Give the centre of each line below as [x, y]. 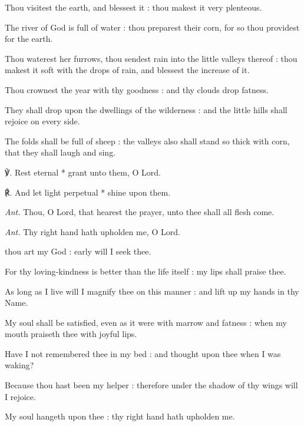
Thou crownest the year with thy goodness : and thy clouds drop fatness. [137, 89]
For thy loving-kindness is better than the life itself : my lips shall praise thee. [146, 271]
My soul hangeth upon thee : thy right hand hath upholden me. [120, 416]
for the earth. [29, 39]
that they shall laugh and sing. [60, 152]
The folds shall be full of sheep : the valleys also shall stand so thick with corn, [147, 141]
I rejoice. [20, 396]
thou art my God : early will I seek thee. [78, 251]
